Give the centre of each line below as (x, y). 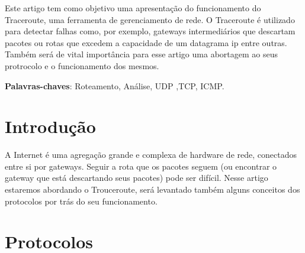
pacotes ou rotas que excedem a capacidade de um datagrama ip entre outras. (146, 42)
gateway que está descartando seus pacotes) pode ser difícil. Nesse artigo (137, 178)
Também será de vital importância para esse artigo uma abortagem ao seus (141, 54)
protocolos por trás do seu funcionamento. (81, 201)
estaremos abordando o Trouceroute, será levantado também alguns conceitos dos (152, 189)
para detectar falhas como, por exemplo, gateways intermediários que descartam (150, 31)
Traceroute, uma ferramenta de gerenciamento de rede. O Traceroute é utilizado (150, 19)
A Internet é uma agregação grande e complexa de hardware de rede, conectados (151, 155)
